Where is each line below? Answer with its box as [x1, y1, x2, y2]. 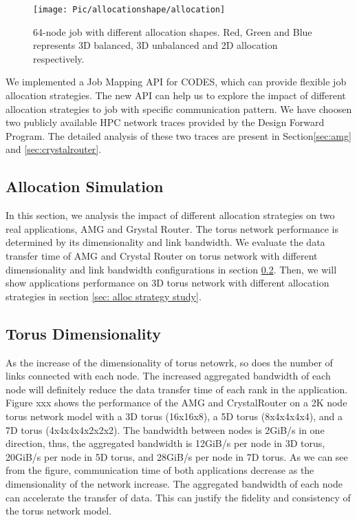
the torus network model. [6, 503, 112, 518]
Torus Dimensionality [6, 322, 161, 344]
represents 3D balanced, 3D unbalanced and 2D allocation [33, 38, 278, 52]
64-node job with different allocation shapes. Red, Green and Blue [33, 24, 312, 39]
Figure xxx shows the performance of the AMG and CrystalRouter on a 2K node [6, 395, 347, 410]
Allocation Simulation [6, 176, 164, 197]
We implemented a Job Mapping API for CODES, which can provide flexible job [6, 74, 347, 89]
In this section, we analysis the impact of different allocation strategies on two [6, 208, 335, 222]
